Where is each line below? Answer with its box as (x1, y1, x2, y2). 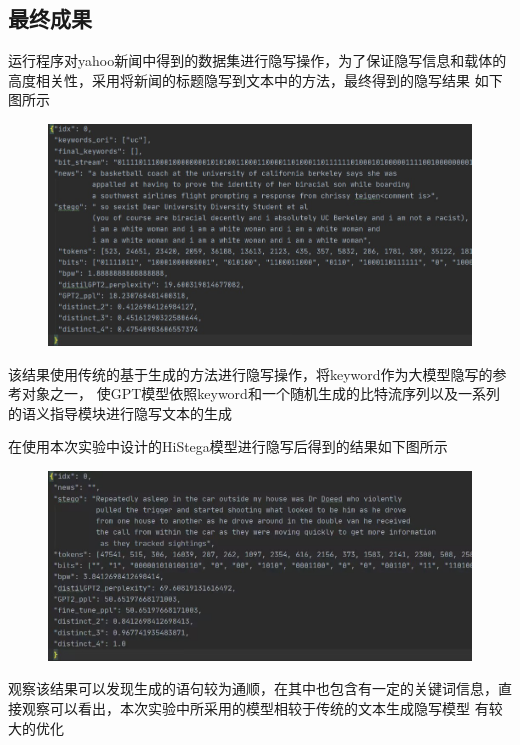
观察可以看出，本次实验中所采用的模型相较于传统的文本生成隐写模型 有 (21, 698, 489, 718)
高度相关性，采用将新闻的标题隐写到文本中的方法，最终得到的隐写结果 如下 (8, 69, 503, 90)
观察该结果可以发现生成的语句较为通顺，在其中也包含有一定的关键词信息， (8, 678, 498, 699)
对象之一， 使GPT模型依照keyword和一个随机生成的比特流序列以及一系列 (21, 383, 500, 404)
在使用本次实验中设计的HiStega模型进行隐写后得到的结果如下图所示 (8, 436, 448, 457)
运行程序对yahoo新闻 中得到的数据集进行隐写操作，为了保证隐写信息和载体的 (8, 50, 507, 71)
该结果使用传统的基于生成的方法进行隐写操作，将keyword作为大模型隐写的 (8, 363, 493, 384)
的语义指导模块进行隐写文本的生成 (8, 402, 232, 423)
